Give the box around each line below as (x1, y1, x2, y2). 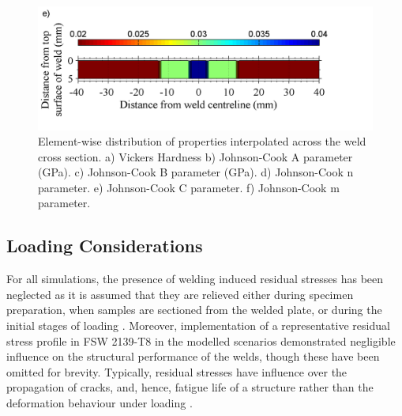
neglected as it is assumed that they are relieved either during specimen (6, 286, 354, 302)
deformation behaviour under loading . (6, 395, 193, 411)
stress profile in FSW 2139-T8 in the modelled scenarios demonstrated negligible (6, 332, 396, 349)
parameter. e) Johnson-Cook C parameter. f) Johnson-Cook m (38, 179, 340, 195)
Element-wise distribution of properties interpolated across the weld (38, 133, 366, 149)
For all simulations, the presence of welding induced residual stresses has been (6, 270, 384, 287)
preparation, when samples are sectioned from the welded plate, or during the (6, 301, 382, 318)
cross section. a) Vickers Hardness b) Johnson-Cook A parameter (38, 148, 353, 165)
